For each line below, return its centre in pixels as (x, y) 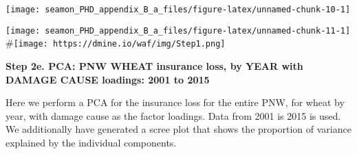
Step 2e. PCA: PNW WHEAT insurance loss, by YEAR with (154, 65)
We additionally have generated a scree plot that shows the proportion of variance (178, 129)
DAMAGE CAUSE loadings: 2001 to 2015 (108, 79)
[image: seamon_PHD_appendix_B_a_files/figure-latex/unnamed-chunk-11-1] (178, 30)
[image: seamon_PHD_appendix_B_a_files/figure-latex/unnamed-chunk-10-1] (178, 10)
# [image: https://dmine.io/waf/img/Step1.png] (116, 43)
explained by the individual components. (91, 142)
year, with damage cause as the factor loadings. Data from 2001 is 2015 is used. (173, 115)
